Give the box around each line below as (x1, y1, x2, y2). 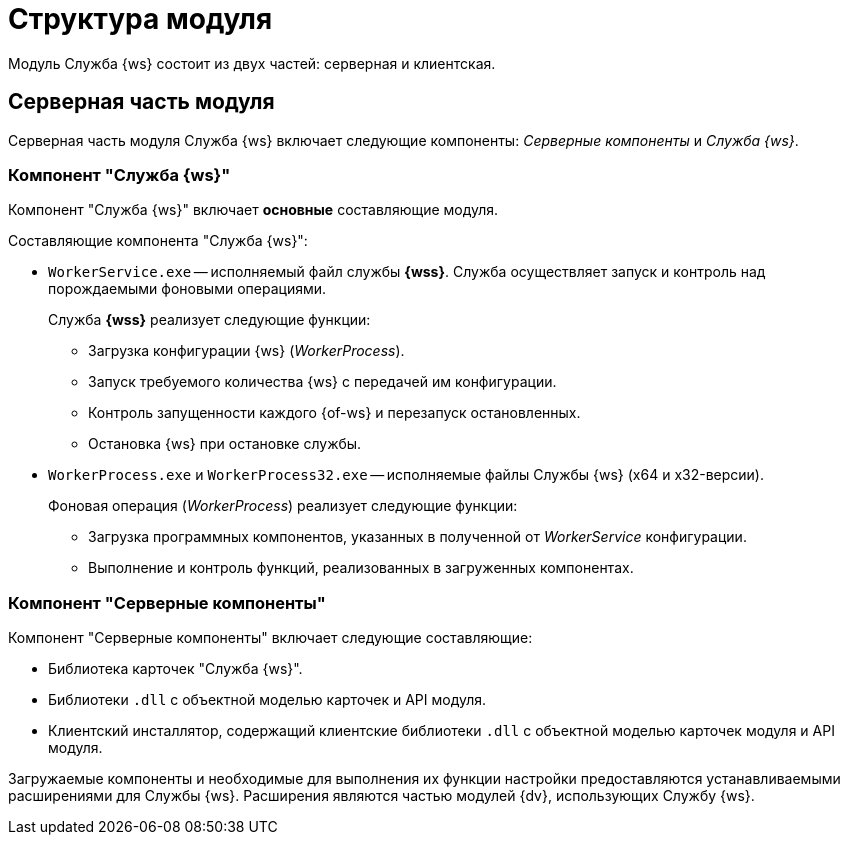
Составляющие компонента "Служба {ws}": (8, 232, 308, 250)
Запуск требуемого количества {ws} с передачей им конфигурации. (88, 373, 557, 391)
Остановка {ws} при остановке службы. (88, 435, 362, 453)
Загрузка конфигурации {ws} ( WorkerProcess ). (88, 342, 405, 360)
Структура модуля (8, 2, 273, 36)
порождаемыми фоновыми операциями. (48, 280, 327, 298)
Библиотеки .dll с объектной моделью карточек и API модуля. (48, 691, 487, 709)
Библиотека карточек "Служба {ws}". (48, 660, 303, 678)
